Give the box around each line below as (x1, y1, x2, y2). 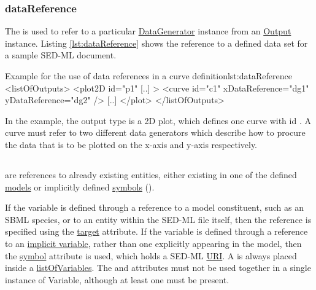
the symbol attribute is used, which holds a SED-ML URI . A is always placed (5, 249, 297, 262)
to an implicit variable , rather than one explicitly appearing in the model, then (5, 237, 302, 249)
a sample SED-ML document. (5, 49, 117, 61)
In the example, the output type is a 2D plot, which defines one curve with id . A (5, 114, 311, 127)
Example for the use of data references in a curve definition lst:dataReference (5, 69, 292, 82)
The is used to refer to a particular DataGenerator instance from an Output (5, 25, 291, 37)
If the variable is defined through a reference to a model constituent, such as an (5, 201, 304, 214)
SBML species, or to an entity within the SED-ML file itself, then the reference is (5, 213, 312, 225)
